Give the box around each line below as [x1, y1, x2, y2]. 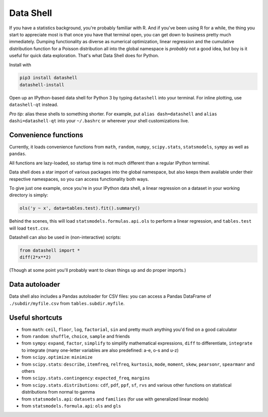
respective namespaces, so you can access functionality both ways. [9, 176, 149, 182]
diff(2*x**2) [19, 254, 52, 260]
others [21, 368, 35, 374]
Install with [9, 62, 32, 68]
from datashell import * [19, 248, 80, 253]
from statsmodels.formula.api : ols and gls [21, 403, 121, 409]
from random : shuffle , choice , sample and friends [21, 333, 130, 339]
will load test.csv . [9, 225, 50, 231]
